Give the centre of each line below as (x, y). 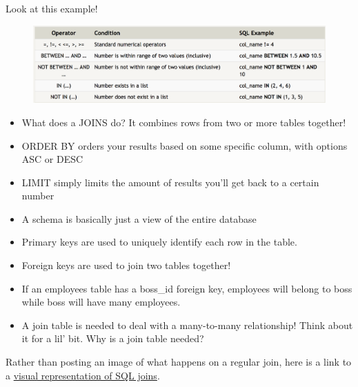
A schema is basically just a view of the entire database (139, 218)
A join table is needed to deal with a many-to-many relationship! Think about (187, 325)
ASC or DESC (52, 159)
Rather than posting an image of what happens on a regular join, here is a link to (179, 362)
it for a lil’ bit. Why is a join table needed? (113, 338)
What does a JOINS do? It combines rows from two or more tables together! (184, 122)
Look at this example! (52, 8)
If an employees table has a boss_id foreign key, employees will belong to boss (187, 288)
